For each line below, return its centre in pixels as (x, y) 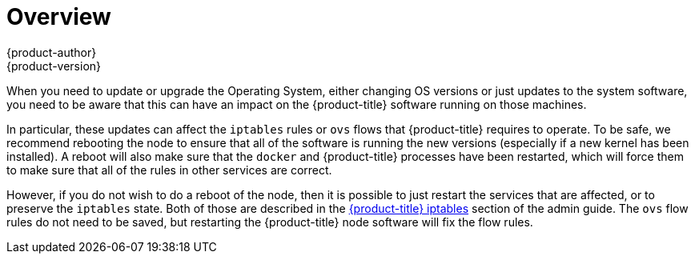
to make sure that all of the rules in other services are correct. (169, 170)
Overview (59, 17)
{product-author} (52, 52)
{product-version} (54, 66)
